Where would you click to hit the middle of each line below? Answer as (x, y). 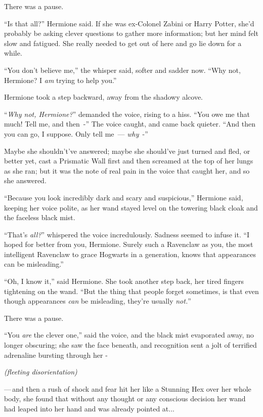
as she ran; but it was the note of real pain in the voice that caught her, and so (127, 170)
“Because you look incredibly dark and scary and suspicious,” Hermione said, (124, 197)
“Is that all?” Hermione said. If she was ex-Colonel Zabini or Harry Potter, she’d (129, 23)
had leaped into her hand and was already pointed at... (89, 408)
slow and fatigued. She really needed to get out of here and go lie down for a (123, 43)
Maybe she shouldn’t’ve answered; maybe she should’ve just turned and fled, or (127, 151)
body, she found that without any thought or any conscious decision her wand (125, 399)
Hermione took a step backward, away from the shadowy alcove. (104, 97)
